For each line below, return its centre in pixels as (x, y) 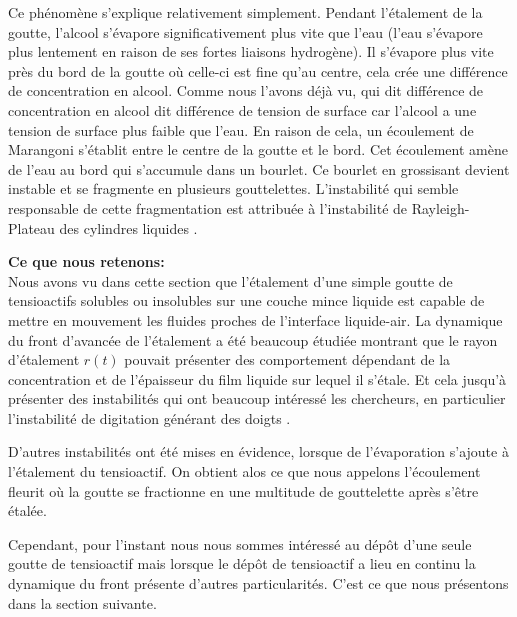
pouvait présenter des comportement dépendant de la (287, 359)
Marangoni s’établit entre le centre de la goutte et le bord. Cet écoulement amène (258, 149)
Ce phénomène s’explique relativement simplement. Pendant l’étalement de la (245, 12)
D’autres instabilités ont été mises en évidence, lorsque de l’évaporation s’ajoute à (258, 451)
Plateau (31, 227)
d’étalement (44, 359)
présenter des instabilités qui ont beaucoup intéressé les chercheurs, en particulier (257, 398)
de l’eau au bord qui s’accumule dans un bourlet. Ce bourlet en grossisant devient (259, 168)
